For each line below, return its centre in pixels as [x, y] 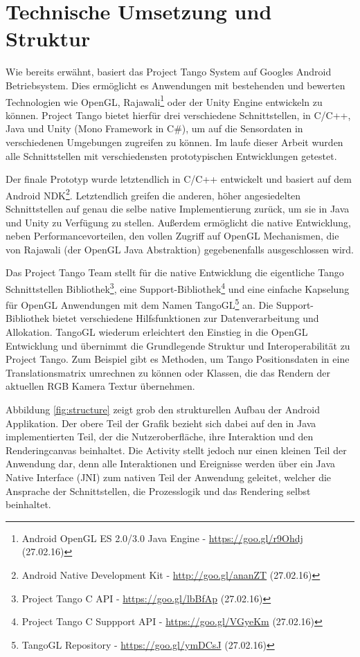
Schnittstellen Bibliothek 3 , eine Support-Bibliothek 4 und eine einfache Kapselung [178, 287]
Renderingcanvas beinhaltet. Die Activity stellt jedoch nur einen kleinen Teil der [176, 450]
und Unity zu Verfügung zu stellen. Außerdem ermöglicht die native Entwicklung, [178, 222]
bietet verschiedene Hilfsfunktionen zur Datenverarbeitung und [186, 318]
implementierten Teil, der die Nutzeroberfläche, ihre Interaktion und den [160, 436]
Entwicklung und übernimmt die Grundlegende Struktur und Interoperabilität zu [178, 345]
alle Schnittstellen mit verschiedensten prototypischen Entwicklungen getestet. [171, 155]
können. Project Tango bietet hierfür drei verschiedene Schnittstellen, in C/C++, [178, 115]
